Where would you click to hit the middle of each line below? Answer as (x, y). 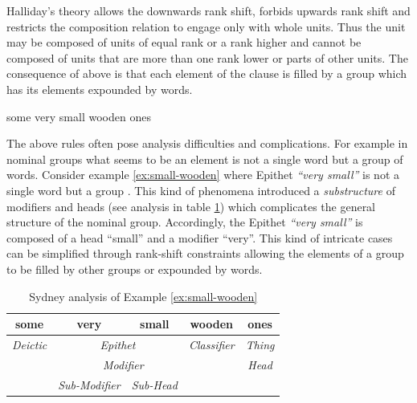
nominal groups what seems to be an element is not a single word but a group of (205, 159)
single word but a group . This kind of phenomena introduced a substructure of (201, 190)
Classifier (211, 344)
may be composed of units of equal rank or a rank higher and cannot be (184, 42)
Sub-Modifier (89, 384)
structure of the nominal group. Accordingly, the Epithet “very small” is (185, 222)
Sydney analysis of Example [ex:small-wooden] (143, 296)
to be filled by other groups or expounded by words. (135, 269)
